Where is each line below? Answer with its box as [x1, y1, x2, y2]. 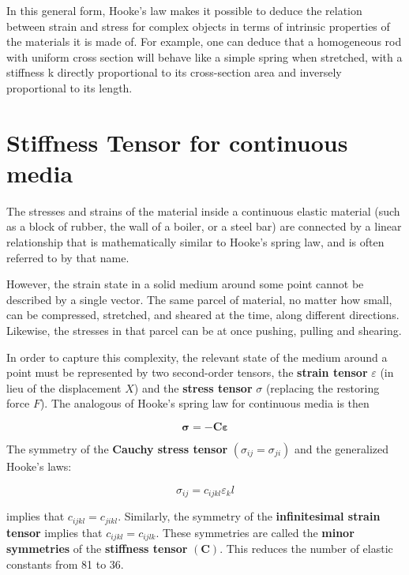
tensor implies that [6, 524, 103, 540]
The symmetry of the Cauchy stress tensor [6, 441, 228, 457]
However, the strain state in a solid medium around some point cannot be [6, 276, 364, 292]
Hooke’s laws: [6, 458, 72, 474]
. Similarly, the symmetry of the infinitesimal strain [118, 508, 381, 524]
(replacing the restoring [265, 379, 380, 396]
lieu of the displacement [6, 379, 122, 396]
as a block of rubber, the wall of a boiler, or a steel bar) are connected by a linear [6, 218, 402, 235]
